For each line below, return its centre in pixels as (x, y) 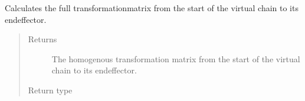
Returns (42, 39)
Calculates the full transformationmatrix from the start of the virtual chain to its (152, 8)
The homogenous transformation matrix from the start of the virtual (176, 58)
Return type (50, 90)
